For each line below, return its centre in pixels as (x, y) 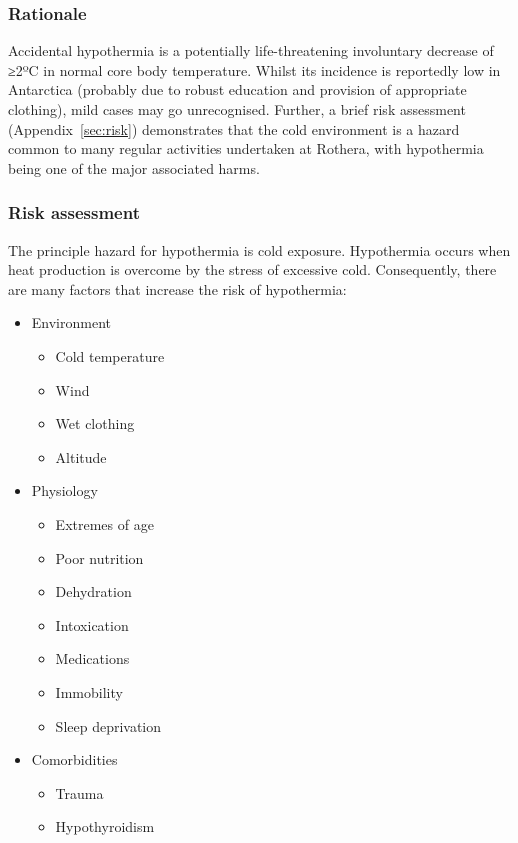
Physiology (64, 490)
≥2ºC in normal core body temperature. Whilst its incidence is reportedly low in (254, 69)
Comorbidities (74, 759)
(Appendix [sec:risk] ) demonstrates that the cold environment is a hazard (234, 128)
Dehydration (93, 591)
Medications (92, 658)
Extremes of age (104, 523)
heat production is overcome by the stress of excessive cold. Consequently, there (252, 269)
